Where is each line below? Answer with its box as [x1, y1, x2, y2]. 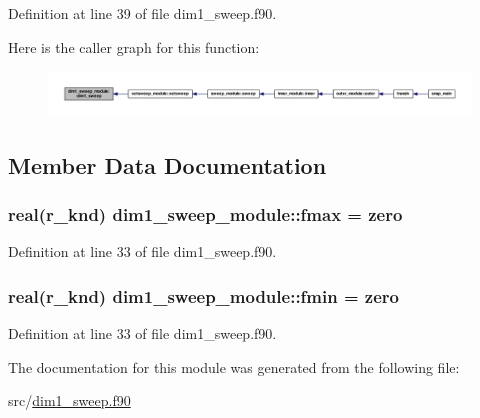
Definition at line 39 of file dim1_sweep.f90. [8, 3, 277, 23]
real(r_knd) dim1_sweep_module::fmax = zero [8, 202, 403, 227]
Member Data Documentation [8, 149, 327, 180]
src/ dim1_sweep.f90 [8, 390, 131, 411]
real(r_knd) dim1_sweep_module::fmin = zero [8, 283, 399, 308]
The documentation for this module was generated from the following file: [8, 356, 460, 377]
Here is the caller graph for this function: [8, 36, 260, 57]
